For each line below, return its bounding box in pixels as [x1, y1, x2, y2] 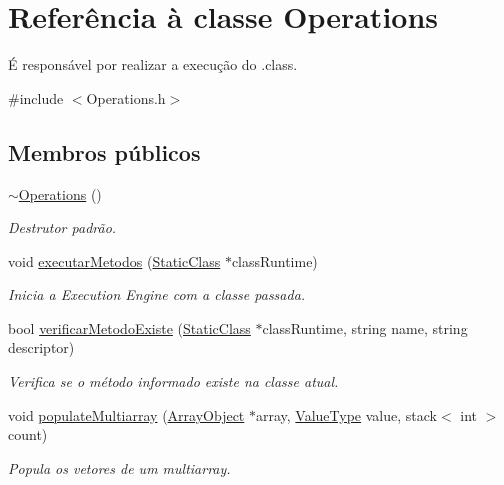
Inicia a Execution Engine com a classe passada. [8, 284, 306, 305]
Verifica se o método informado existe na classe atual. [8, 371, 339, 392]
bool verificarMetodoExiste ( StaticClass [8, 317, 251, 338]
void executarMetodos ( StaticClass [8, 250, 221, 271]
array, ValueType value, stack [255, 404, 437, 425]
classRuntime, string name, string [262, 317, 468, 338]
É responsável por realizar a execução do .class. [8, 54, 298, 75]
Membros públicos [8, 136, 201, 167]
